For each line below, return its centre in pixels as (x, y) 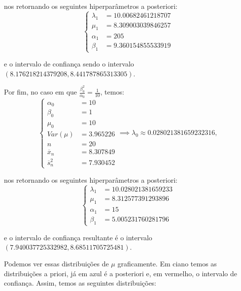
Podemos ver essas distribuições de (56, 263)
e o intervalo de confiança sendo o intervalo (69, 64)
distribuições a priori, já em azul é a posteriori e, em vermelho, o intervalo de (120, 273)
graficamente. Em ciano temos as (167, 263)
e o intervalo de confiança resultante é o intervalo (78, 237)
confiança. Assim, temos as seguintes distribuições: (80, 283)
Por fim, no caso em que (41, 92)
